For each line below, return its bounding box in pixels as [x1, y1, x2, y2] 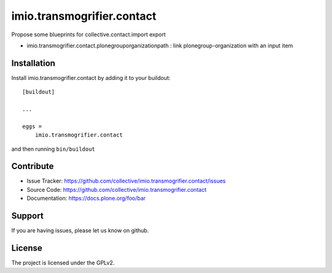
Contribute [11, 161, 54, 172]
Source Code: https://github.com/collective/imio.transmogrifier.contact [26, 186, 207, 193]
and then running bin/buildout [11, 145, 95, 152]
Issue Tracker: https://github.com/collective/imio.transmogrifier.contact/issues [26, 177, 226, 184]
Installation [11, 58, 55, 68]
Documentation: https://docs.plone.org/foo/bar [26, 194, 146, 202]
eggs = [22, 123, 42, 130]
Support [11, 211, 44, 221]
